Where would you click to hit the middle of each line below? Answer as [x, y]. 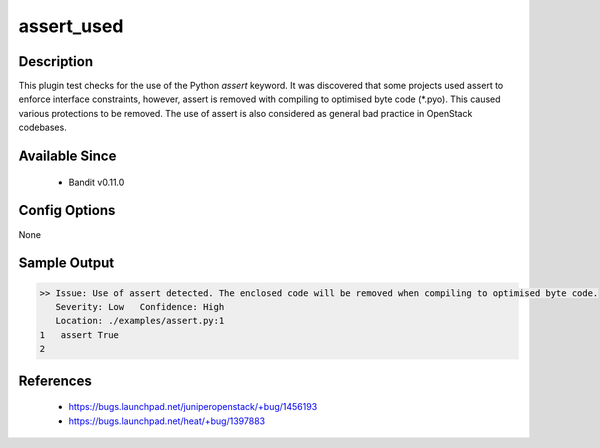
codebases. [42, 127]
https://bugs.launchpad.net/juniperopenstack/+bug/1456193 [193, 407]
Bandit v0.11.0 [96, 182]
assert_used [71, 26]
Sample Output [66, 263]
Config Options [67, 210]
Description [56, 61]
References [55, 380]
